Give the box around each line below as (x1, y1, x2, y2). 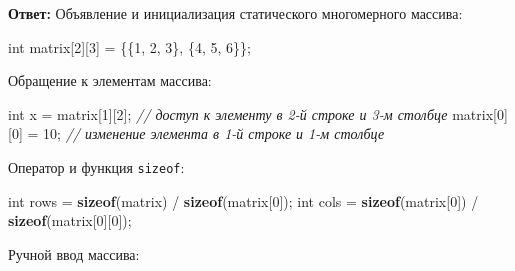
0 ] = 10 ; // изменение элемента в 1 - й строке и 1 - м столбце (11, 123, 385, 144)
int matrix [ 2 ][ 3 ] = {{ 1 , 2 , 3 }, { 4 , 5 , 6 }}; (8, 36, 251, 57)
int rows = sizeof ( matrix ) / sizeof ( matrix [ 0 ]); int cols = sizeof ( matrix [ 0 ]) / (8, 190, 479, 211)
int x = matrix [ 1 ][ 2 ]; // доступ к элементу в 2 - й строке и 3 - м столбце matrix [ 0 (8, 103, 504, 124)
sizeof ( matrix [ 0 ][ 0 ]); (8, 210, 132, 231)
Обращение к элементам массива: (8, 70, 212, 91)
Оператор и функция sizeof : (8, 156, 185, 177)
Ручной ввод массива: (8, 243, 140, 264)
